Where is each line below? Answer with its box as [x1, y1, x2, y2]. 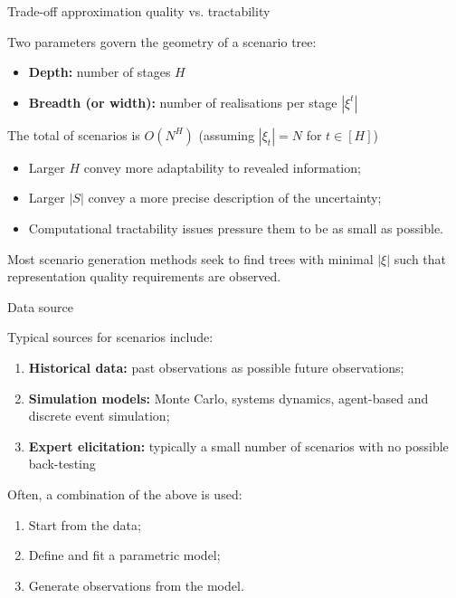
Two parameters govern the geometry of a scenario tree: [7, 32, 317, 51]
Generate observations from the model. [28, 575, 244, 594]
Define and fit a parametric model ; [28, 546, 221, 565]
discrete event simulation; [28, 406, 170, 425]
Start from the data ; [28, 515, 141, 534]
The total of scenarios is [7, 125, 140, 144]
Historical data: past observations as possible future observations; [28, 357, 404, 376]
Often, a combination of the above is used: [7, 484, 242, 503]
